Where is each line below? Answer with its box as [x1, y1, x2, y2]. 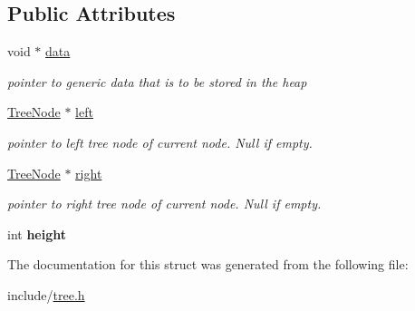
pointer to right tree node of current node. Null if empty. [7, 194, 322, 213]
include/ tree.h [7, 285, 85, 304]
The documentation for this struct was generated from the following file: [7, 255, 409, 274]
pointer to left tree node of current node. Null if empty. [7, 132, 313, 151]
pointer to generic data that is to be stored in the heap [7, 72, 307, 91]
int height [7, 224, 67, 243]
